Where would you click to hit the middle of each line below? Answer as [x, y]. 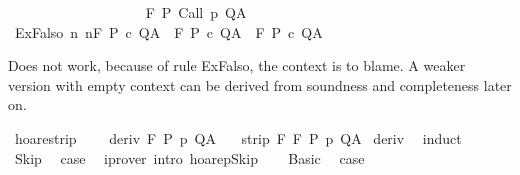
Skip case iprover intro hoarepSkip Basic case [189, 157]
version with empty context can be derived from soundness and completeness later [260, 84]
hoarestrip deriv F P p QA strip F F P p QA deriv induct [238, 137]
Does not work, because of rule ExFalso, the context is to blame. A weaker [237, 65]
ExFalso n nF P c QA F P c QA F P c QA [168, 31]
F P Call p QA [196, 12]
